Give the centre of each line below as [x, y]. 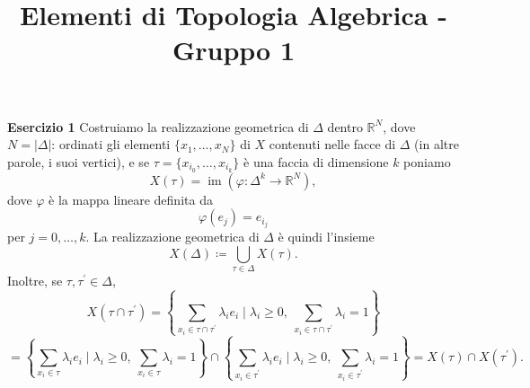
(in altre [437, 144]
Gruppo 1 [234, 50]
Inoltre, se [35, 281]
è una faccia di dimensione [316, 161]
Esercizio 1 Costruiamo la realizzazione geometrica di [158, 126]
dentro [345, 126]
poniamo [427, 161]
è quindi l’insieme [326, 237]
